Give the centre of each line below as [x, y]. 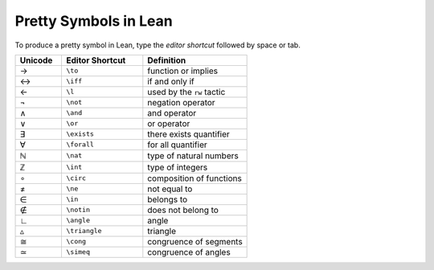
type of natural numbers [193, 155]
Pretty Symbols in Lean [94, 21]
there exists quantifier [189, 134]
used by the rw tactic [186, 92]
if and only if [171, 81]
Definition [167, 60]
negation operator [182, 102]
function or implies [183, 71]
